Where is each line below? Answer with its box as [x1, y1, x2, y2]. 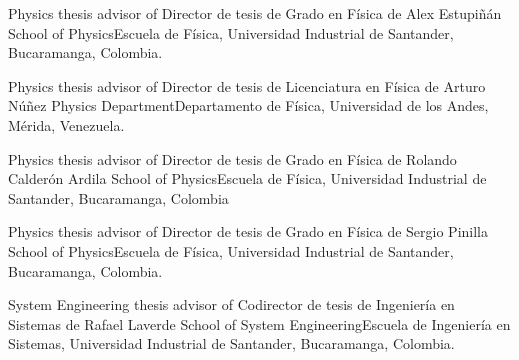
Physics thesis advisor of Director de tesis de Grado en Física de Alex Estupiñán [8, 3, 502, 23]
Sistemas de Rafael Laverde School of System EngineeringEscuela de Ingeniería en [8, 313, 511, 334]
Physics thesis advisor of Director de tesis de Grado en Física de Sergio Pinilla [8, 221, 489, 242]
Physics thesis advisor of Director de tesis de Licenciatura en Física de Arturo [8, 75, 486, 96]
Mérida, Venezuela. [8, 114, 125, 135]
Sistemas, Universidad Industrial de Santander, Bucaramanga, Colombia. [8, 333, 455, 354]
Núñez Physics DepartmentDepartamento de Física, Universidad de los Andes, [8, 95, 489, 116]
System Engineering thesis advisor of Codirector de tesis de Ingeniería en [8, 294, 455, 315]
